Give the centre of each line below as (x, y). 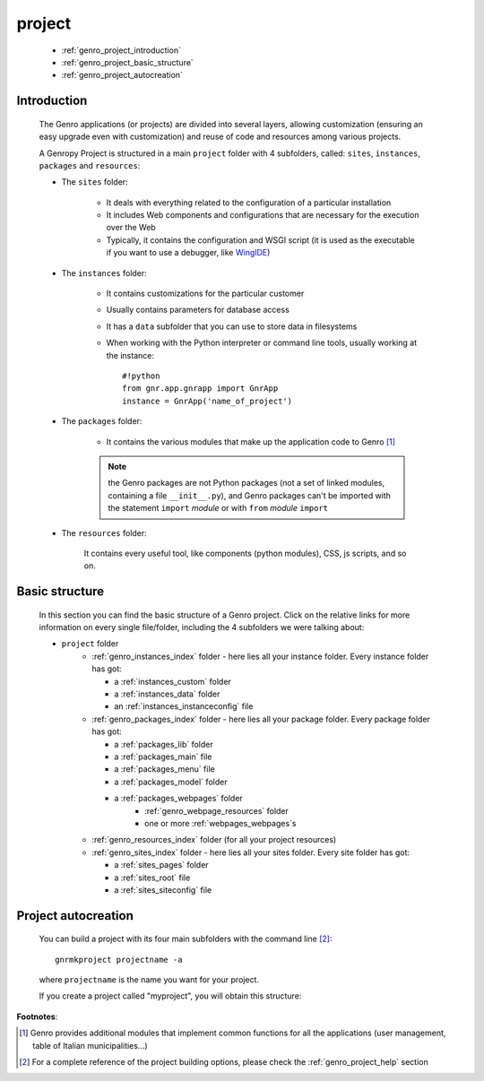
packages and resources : (90, 165)
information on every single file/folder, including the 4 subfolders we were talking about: (202, 627)
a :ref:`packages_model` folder (171, 782)
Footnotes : (37, 1016)
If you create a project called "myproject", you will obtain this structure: (170, 996)
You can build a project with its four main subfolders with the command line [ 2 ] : (186, 939)
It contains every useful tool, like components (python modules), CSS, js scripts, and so (245, 553)
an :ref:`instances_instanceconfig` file (184, 706)
